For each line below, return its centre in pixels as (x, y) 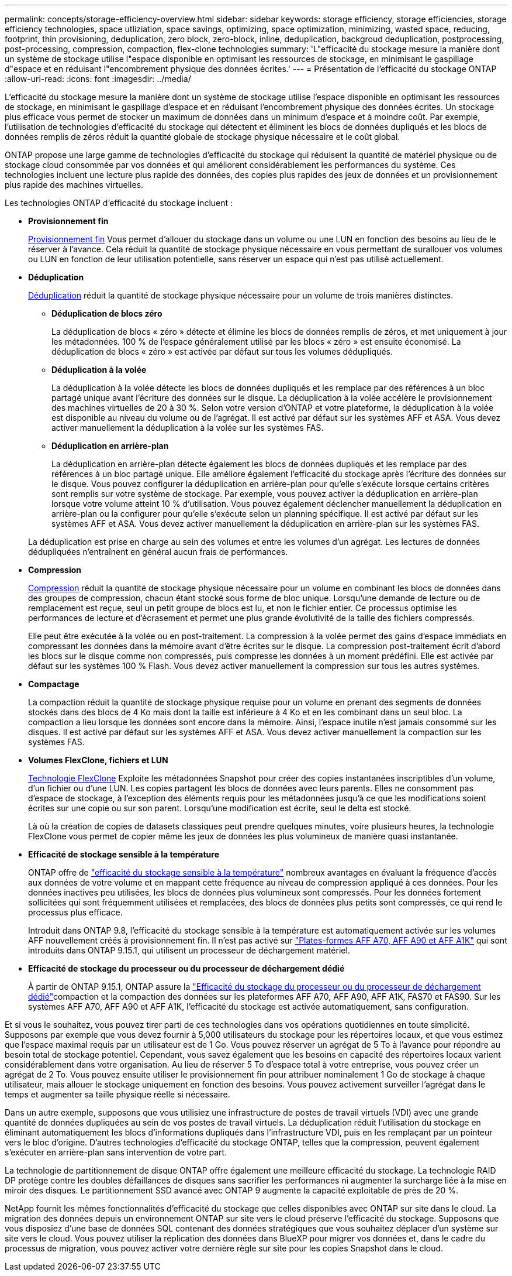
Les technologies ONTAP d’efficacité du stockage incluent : (119, 203)
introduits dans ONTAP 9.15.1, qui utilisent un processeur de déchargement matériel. (189, 950)
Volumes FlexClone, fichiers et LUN (98, 760)
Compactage (54, 684)
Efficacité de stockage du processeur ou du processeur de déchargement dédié (186, 968)
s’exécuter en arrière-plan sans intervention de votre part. (116, 1152)
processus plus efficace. (75, 912)
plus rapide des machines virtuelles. (74, 185)
